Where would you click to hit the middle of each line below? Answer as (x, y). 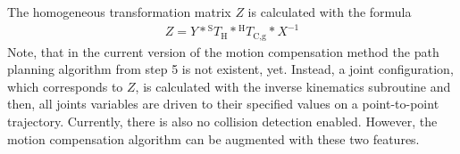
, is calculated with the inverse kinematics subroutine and (293, 86)
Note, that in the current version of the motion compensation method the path (223, 51)
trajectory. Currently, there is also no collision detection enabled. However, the (222, 121)
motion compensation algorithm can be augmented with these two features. (213, 138)
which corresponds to (65, 86)
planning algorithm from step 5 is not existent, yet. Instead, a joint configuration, (230, 69)
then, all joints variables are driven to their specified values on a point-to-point (223, 104)
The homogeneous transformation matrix (119, 12)
